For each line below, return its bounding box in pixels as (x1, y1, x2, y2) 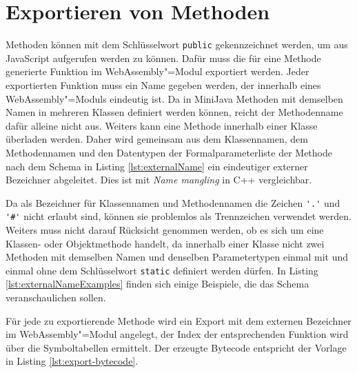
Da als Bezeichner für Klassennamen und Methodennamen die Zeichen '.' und (6, 195, 340, 210)
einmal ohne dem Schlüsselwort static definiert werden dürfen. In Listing (6, 263, 318, 277)
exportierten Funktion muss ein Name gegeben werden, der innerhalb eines (6, 77, 321, 92)
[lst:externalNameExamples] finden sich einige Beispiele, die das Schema (6, 276, 309, 291)
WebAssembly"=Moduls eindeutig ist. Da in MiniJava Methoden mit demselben (6, 91, 343, 105)
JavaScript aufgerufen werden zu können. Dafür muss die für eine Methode (6, 50, 321, 65)
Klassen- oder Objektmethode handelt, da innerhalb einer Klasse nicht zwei (6, 236, 325, 250)
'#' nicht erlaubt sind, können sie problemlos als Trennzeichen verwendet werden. (6, 209, 351, 223)
